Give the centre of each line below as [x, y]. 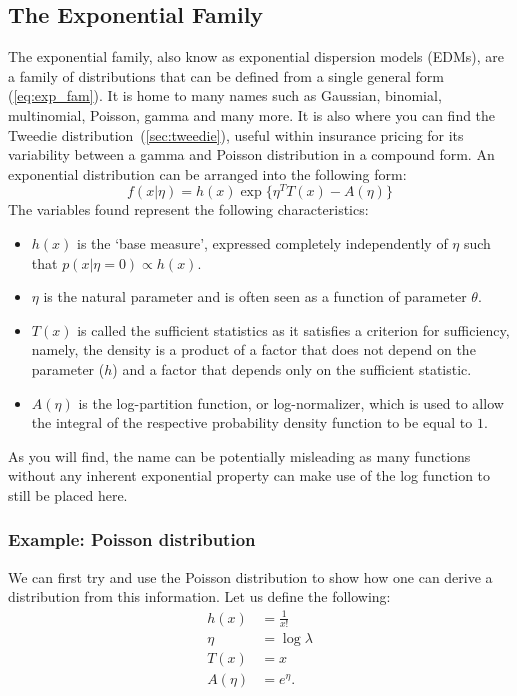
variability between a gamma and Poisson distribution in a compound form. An [251, 154]
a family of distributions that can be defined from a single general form [226, 75]
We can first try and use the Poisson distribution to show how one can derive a [250, 576]
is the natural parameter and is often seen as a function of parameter [255, 296]
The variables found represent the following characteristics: [188, 209]
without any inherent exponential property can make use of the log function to [249, 475]
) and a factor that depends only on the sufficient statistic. [292, 369]
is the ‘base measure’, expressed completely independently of [262, 243]
